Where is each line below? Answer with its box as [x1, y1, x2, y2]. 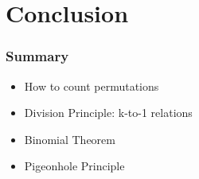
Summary [6, 46, 69, 66]
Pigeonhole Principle [24, 158, 125, 174]
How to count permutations [24, 77, 159, 94]
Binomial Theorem [24, 130, 115, 147]
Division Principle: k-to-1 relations [24, 104, 193, 121]
